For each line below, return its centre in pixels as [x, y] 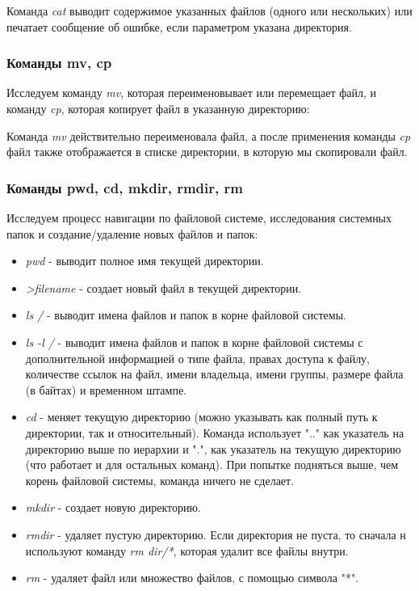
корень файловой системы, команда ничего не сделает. [160, 480]
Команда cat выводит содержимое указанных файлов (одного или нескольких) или [209, 11]
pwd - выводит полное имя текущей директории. [145, 261]
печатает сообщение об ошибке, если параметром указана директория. [179, 26]
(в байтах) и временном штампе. [106, 389]
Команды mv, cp [59, 63]
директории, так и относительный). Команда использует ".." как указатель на [215, 432]
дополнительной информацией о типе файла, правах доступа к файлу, [198, 358]
